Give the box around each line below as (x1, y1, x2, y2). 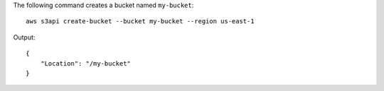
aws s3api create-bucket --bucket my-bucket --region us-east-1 (26, 18, 255, 25)
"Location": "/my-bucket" (40, 59, 132, 67)
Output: (13, 32, 36, 42)
